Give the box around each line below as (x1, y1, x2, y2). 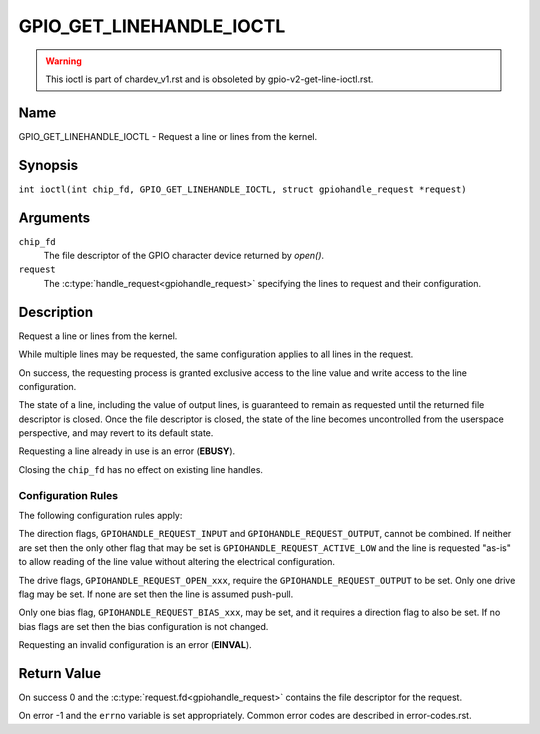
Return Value (18, 665, 102, 682)
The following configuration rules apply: (18, 510, 183, 521)
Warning (45, 55, 82, 67)
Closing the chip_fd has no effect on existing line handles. (18, 463, 264, 475)
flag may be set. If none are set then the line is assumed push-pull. (18, 588, 294, 600)
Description (18, 303, 94, 320)
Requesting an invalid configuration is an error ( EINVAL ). (18, 639, 252, 651)
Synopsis (18, 156, 79, 174)
